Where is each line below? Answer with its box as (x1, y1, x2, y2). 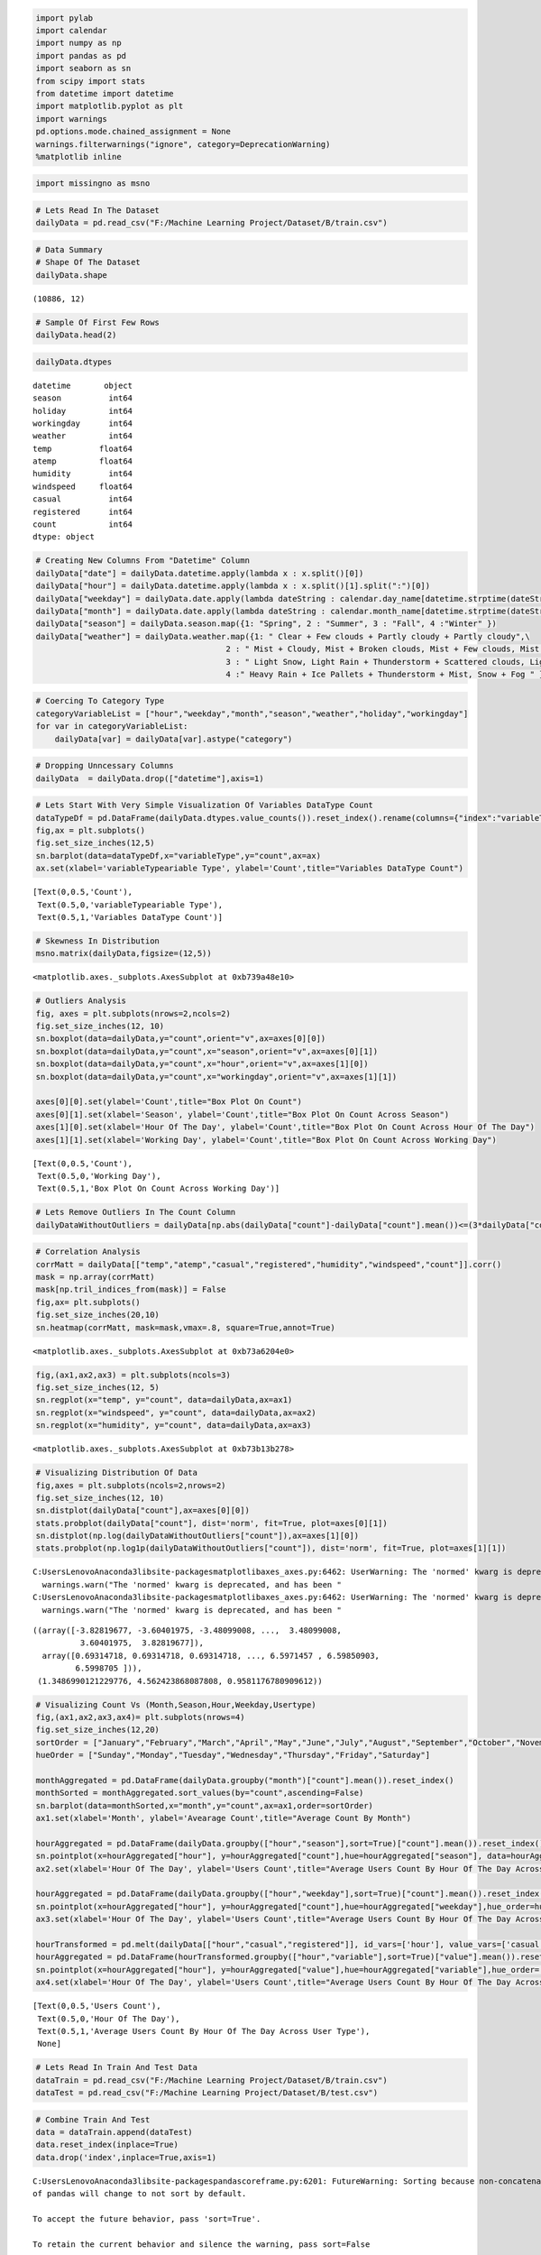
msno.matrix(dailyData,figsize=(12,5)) (35, 948, 212, 959)
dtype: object (32, 532, 95, 542)
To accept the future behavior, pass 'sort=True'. (32, 2214, 261, 2223)
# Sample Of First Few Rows (35, 317, 160, 327)
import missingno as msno (35, 179, 151, 189)
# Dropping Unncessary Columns (35, 760, 175, 771)
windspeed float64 (32, 481, 133, 492)
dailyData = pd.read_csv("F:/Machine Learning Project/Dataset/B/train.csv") (35, 217, 388, 228)
